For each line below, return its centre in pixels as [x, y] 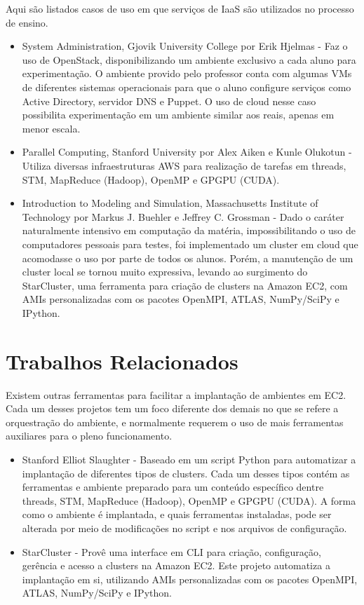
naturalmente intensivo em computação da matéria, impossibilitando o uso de [189, 230]
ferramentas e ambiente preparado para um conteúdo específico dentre [173, 487]
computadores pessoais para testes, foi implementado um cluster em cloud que [190, 244]
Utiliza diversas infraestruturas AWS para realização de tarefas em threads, [184, 165]
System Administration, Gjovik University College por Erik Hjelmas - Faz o [185, 46]
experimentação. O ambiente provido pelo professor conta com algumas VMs [187, 73]
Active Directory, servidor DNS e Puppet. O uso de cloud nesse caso [169, 101]
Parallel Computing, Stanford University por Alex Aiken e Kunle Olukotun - [187, 152]
